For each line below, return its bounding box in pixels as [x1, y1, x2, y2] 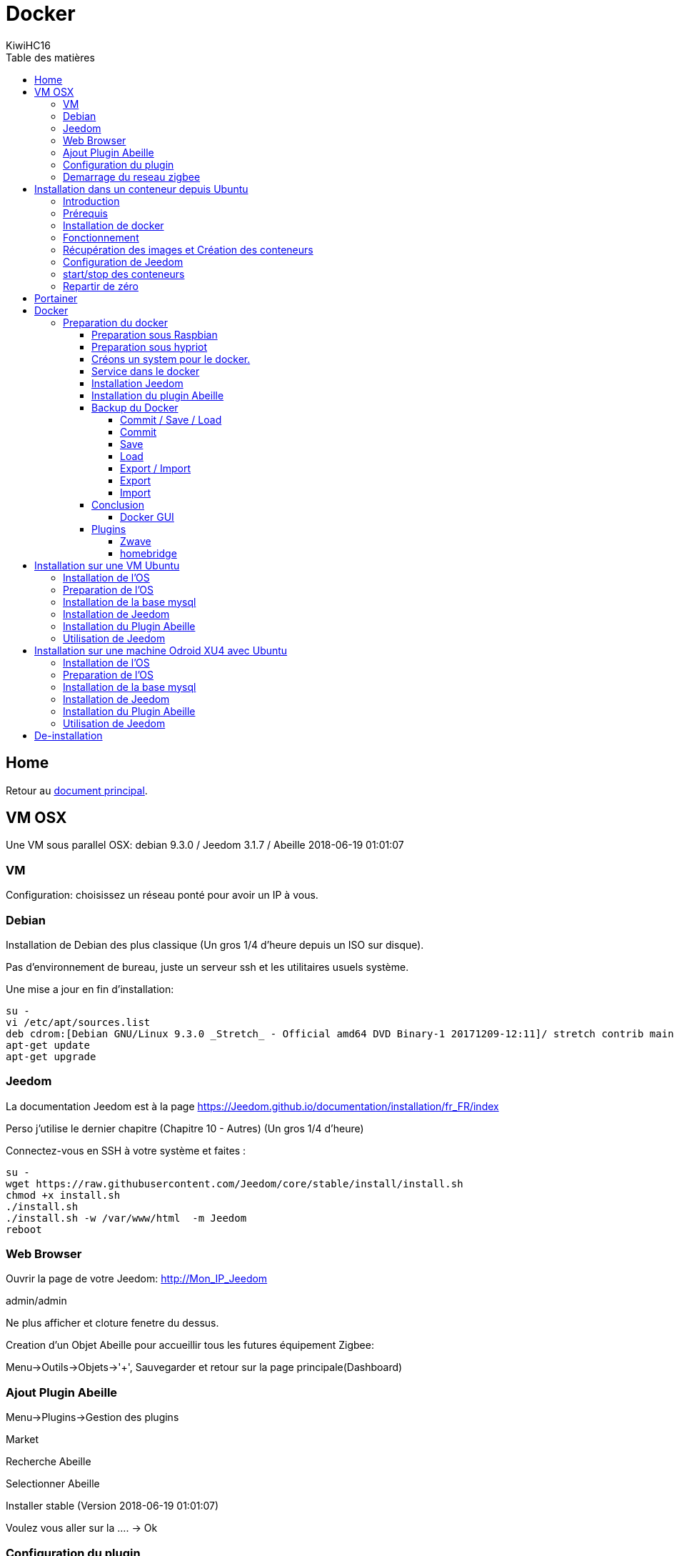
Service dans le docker [91, 364, 200, 377]
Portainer [34, 291, 78, 304]
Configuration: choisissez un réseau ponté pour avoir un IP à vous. [6, 889, 318, 902]
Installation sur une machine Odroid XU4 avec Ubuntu [34, 644, 288, 657]
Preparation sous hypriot [91, 340, 208, 353]
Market [6, 1433, 39, 1446]
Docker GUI [120, 510, 174, 523]
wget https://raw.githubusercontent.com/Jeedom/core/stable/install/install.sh [6, 1177, 463, 1190]
